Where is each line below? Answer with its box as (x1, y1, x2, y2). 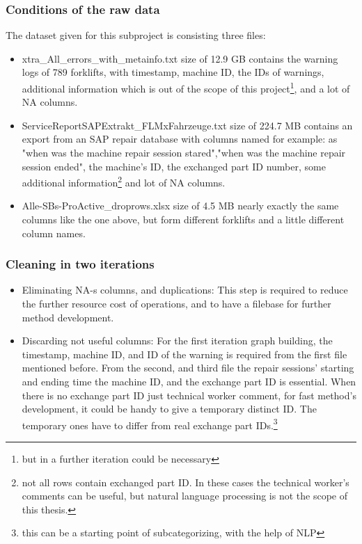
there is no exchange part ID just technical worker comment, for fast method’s (22, 387, 356, 402)
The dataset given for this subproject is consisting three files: (6, 28, 266, 42)
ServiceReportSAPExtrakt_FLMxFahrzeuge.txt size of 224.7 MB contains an (22, 118, 353, 132)
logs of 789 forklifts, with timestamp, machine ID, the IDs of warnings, (22, 65, 324, 79)
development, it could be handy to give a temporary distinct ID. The (22, 401, 317, 416)
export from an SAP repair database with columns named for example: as (22, 131, 338, 146)
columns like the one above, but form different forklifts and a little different (22, 212, 345, 227)
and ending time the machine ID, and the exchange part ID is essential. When (22, 374, 356, 389)
